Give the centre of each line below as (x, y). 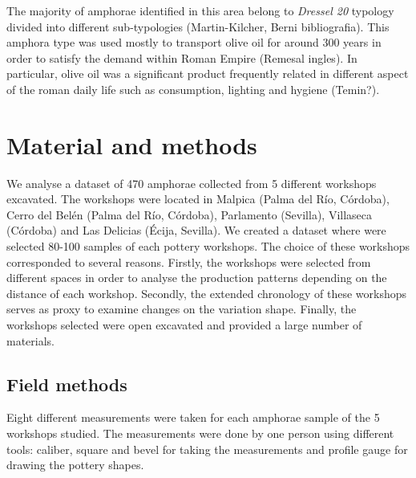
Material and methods (132, 144)
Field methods (67, 384)
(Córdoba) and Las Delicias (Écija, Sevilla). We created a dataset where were (196, 230)
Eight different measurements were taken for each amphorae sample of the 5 (193, 417)
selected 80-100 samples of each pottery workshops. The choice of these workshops (208, 246)
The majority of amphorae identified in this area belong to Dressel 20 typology (200, 10)
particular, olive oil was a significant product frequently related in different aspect (208, 74)
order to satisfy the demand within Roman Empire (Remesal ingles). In (182, 57)
